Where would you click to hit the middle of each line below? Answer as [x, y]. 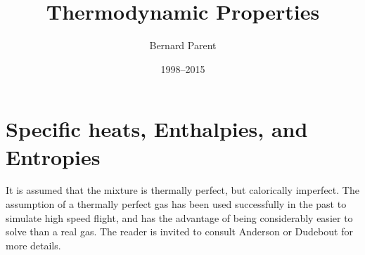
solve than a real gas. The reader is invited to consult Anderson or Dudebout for [179, 231]
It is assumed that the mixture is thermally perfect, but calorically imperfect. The [182, 190]
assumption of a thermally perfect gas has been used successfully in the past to [176, 204]
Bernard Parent [183, 45]
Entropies [53, 156]
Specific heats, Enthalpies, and [157, 129]
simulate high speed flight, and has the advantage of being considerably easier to [179, 217]
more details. [33, 245]
